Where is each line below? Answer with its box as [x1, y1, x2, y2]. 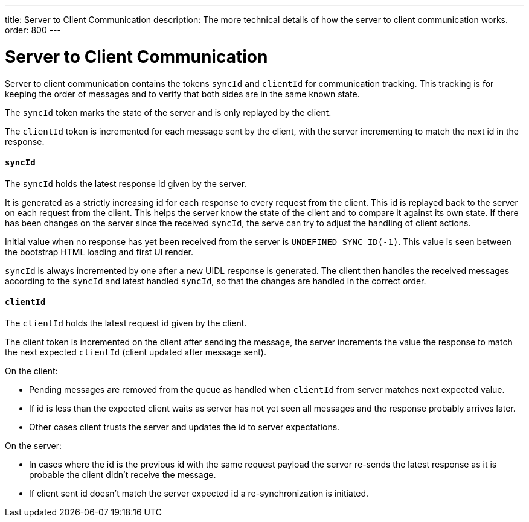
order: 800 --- [5, 25, 61, 35]
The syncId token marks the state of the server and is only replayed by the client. [5, 107, 332, 118]
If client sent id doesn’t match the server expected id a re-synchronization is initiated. [29, 488, 369, 498]
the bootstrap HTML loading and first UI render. [5, 246, 193, 257]
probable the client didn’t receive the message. [29, 469, 216, 480]
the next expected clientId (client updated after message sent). [5, 346, 266, 357]
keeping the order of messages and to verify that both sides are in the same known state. [5, 88, 360, 99]
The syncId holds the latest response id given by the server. [5, 178, 247, 189]
